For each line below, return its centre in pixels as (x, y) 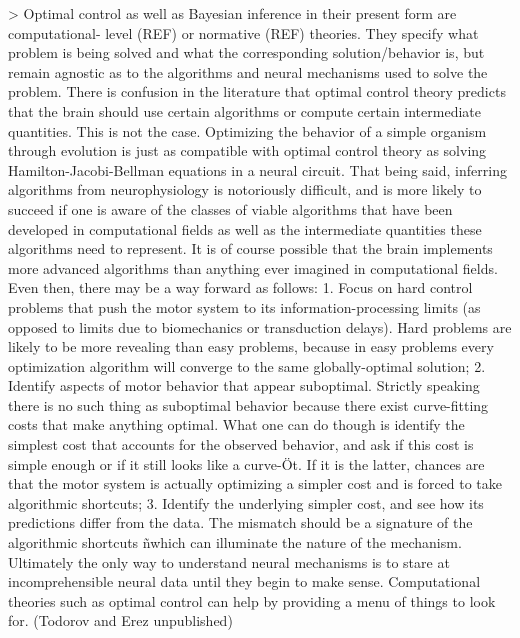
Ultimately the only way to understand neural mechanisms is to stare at (229, 561)
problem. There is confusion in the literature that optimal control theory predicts (257, 91)
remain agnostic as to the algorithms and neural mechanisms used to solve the (248, 71)
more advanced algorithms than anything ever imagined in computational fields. (253, 267)
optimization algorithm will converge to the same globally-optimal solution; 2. (247, 365)
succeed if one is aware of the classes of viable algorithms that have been (230, 208)
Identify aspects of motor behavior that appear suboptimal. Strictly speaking (244, 385)
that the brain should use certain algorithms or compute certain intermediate (244, 110)
